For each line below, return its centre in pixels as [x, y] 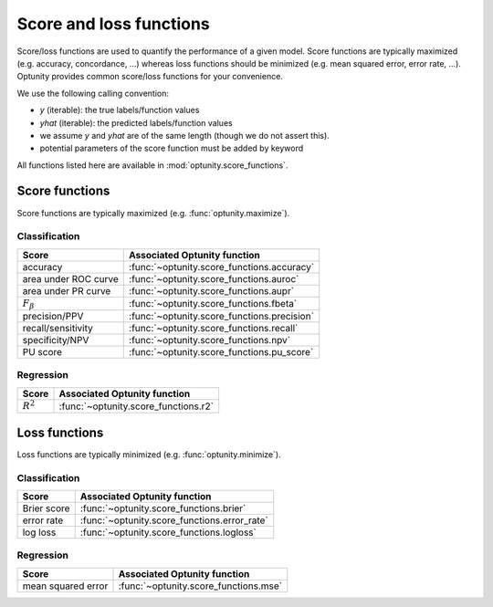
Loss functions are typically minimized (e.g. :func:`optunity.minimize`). [149, 454]
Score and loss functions [113, 24]
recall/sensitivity [58, 329]
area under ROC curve [70, 278]
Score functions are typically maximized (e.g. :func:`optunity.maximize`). [153, 213]
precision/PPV [53, 317]
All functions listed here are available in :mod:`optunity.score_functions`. [152, 165]
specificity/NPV [56, 340]
